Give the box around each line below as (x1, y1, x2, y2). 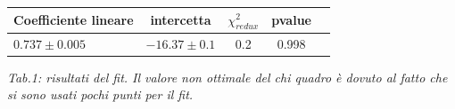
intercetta (150, 11, 211, 29)
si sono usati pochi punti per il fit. (7, 85, 194, 104)
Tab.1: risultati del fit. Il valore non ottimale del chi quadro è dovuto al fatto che (7, 67, 448, 86)
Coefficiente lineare (13, 11, 134, 29)
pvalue (271, 11, 311, 29)
